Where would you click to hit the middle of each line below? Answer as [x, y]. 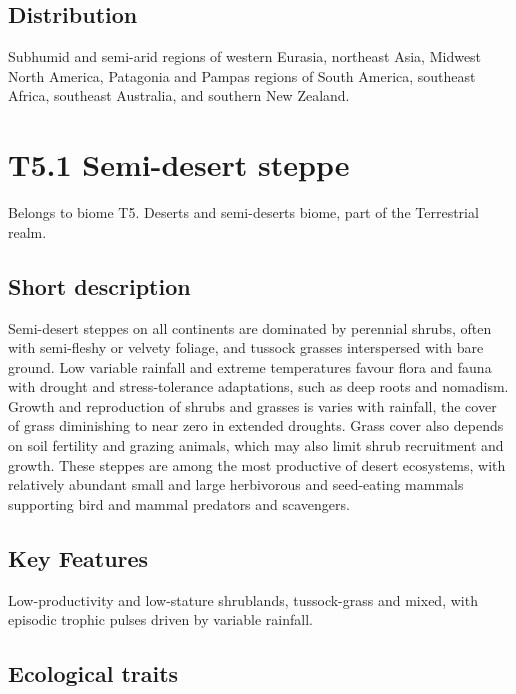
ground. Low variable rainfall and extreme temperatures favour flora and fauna [250, 366]
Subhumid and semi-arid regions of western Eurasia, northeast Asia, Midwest [245, 56]
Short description [99, 285]
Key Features [78, 557]
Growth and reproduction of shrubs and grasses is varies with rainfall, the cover [252, 405]
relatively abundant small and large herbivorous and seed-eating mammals [236, 484]
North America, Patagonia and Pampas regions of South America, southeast [242, 75]
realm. [27, 231]
